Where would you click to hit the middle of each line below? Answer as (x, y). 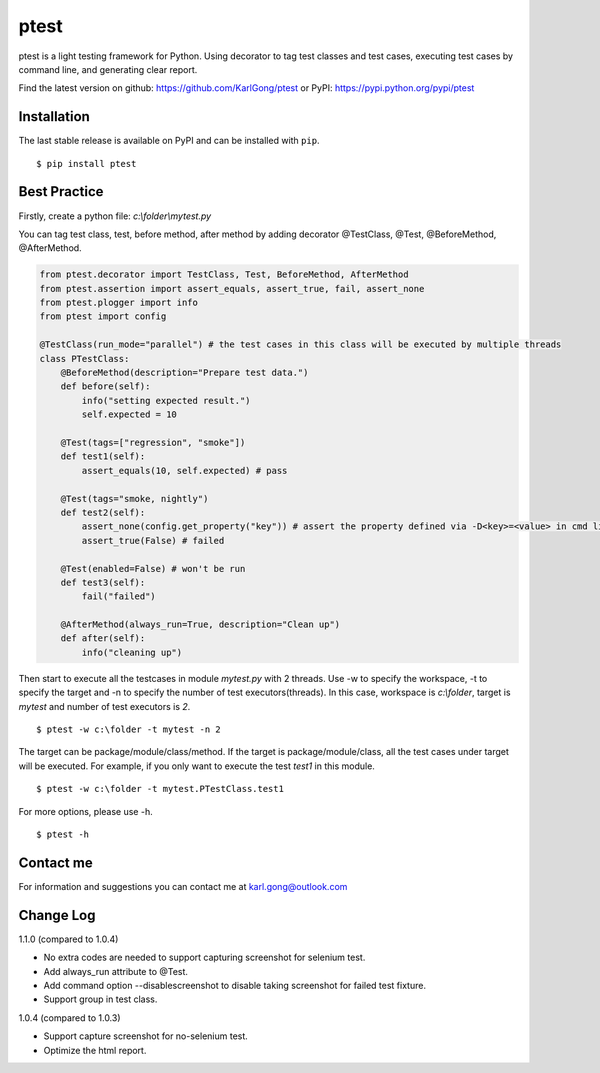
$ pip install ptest (86, 163)
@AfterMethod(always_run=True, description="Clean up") (200, 624)
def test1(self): (103, 456)
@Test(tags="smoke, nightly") (134, 498)
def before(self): (105, 386)
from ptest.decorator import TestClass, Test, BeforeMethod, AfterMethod (224, 274)
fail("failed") (119, 596)
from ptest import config (103, 316)
